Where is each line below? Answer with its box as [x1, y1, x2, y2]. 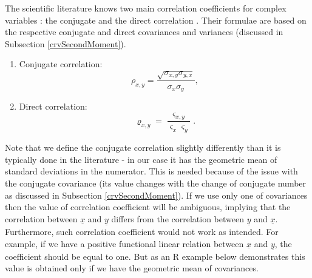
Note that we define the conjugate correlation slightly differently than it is [5, 141, 281, 154]
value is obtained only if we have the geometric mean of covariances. [5, 262, 259, 274]
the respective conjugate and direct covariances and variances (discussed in [5, 25, 283, 38]
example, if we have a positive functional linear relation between [5, 237, 244, 250]
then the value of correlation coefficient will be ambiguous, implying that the [5, 200, 291, 213]
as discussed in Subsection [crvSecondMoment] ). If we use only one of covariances [5, 188, 308, 201]
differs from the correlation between [111, 212, 244, 225]
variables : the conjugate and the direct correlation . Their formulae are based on [5, 13, 307, 26]
